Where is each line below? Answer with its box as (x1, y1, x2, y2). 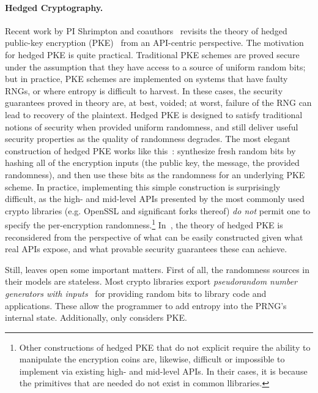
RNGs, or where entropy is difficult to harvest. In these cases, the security (5, 84, 283, 97)
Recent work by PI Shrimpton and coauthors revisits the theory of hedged (5, 24, 287, 37)
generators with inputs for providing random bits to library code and (5, 286, 267, 299)
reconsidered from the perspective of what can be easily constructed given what (5, 230, 303, 243)
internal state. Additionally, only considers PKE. (5, 311, 187, 324)
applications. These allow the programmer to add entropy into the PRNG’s (5, 299, 287, 312)
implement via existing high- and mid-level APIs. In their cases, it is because (19, 364, 308, 377)
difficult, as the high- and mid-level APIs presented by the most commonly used (5, 192, 305, 205)
